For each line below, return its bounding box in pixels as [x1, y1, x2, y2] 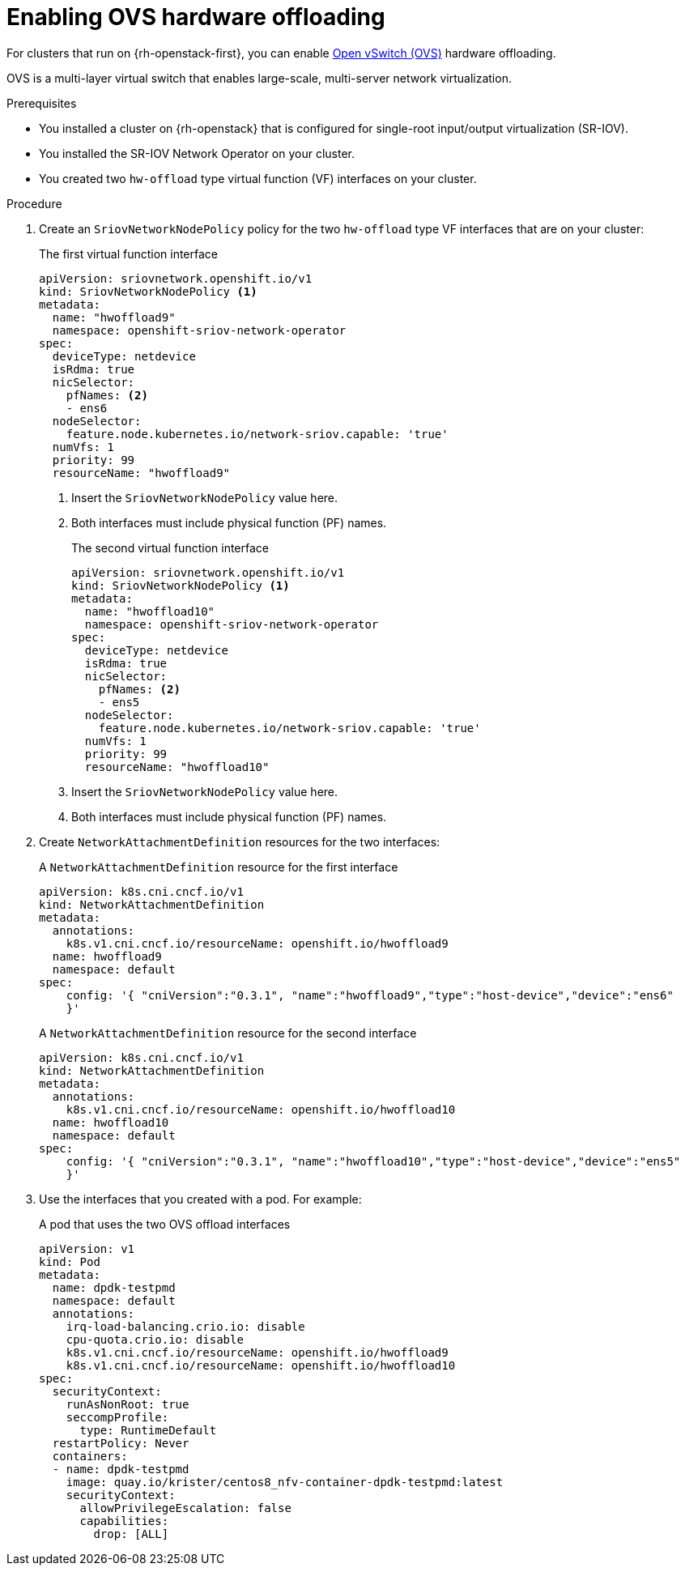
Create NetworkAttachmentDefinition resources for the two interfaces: [39, 834, 440, 849]
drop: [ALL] [93, 1527, 169, 1540]
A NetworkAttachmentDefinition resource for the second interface [39, 1025, 417, 1040]
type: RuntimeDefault [79, 1423, 217, 1437]
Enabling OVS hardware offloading [6, 3, 385, 31]
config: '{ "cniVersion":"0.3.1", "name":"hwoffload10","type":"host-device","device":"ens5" [66, 1154, 681, 1168]
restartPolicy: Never [52, 1436, 189, 1450]
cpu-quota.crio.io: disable [66, 1332, 244, 1346]
